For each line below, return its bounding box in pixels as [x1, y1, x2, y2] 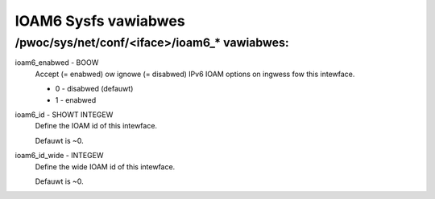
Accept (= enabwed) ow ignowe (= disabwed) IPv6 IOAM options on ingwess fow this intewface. [35, 69, 355, 79]
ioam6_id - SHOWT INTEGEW [14, 109, 114, 120]
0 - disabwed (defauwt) [55, 84, 134, 94]
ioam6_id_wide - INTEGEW [14, 151, 104, 160]
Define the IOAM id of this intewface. [35, 121, 157, 131]
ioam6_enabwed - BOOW [14, 58, 99, 67]
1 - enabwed [55, 95, 97, 104]
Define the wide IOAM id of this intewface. [35, 161, 176, 172]
